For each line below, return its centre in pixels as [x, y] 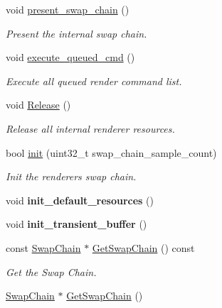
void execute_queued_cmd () [70, 57]
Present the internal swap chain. [76, 33]
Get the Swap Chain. [51, 271]
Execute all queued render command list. [94, 81]
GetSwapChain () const [143, 247]
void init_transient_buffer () [76, 224]
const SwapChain [43, 247]
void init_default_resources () [80, 200]
